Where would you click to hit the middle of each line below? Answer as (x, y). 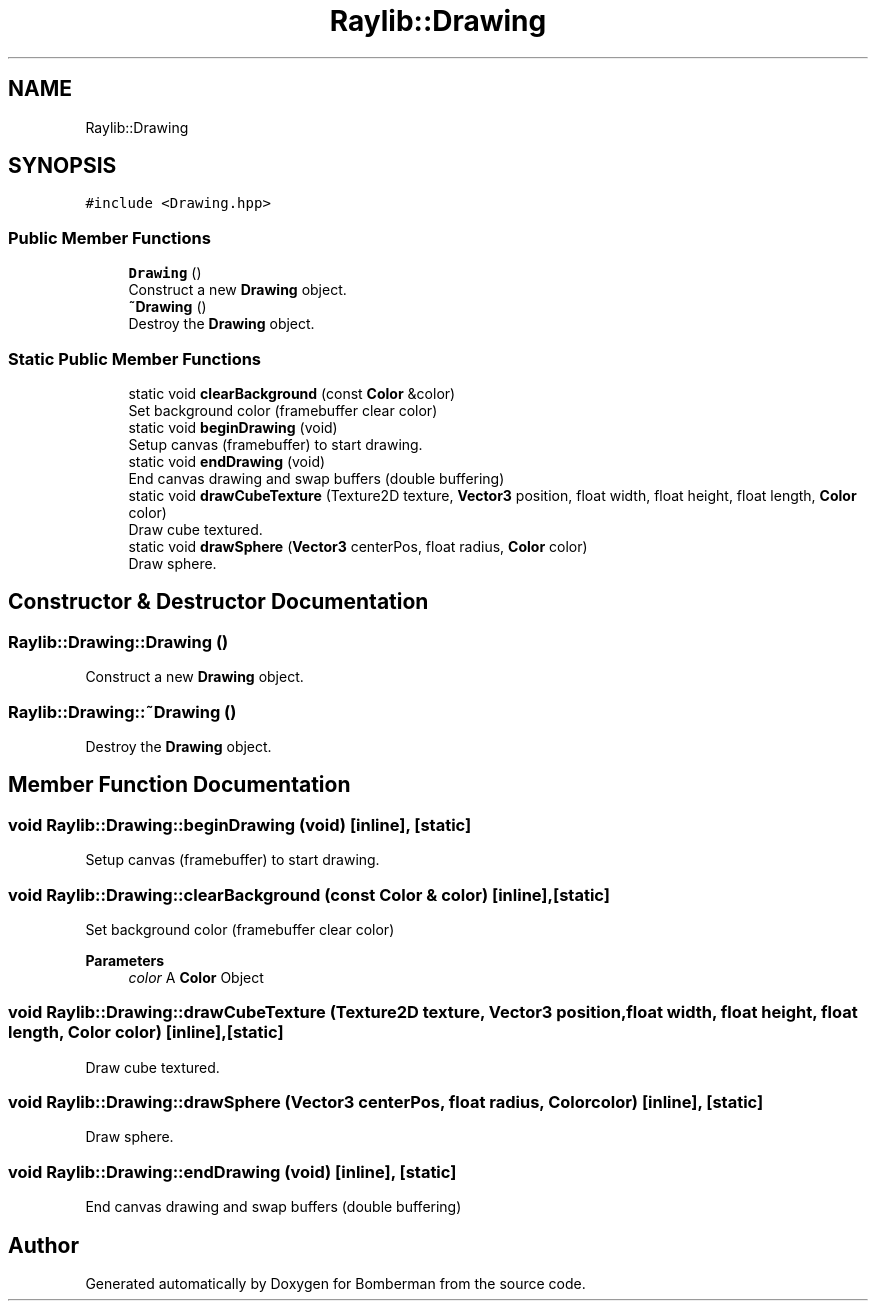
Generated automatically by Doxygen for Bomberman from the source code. (335, 1283)
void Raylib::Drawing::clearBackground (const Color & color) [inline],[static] (309, 894)
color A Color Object (196, 977)
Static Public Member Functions (135, 358)
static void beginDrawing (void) (233, 427)
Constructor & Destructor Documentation (218, 602)
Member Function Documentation (179, 785)
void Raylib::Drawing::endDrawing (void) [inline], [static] (232, 1171)
